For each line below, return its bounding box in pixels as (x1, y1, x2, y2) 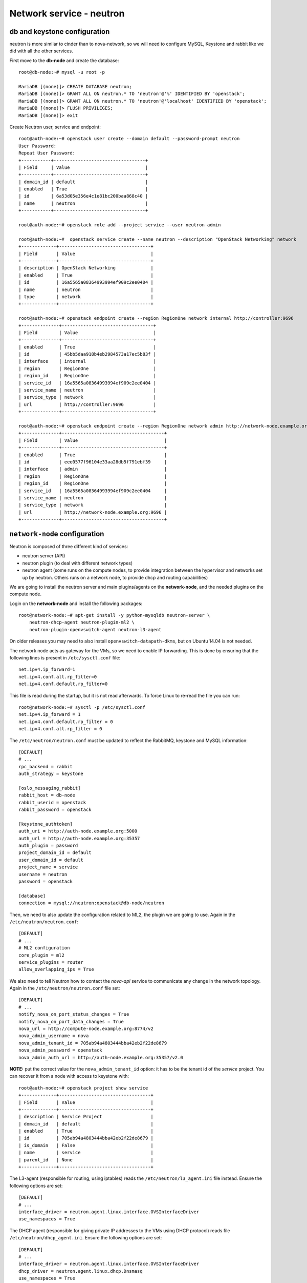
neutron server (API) (22, 553, 65, 559)
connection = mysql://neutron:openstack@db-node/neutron (18, 900, 165, 906)
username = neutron (18, 871, 68, 877)
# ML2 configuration (18, 945, 70, 951)
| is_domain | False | (18, 1142, 153, 1148)
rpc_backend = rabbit (18, 764, 73, 769)
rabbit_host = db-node (18, 792, 76, 798)
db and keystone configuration (9, 27, 110, 36)
